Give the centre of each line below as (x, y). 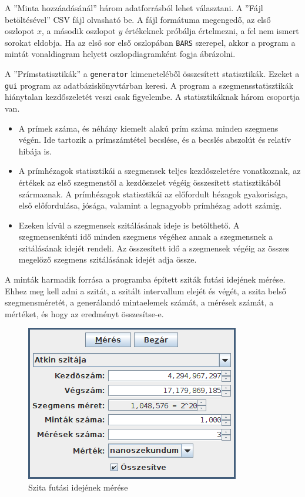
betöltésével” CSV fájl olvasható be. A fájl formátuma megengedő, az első (138, 19)
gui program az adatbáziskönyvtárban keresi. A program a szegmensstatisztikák (149, 85)
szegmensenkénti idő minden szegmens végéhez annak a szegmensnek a (146, 236)
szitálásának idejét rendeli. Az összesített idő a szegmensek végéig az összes (154, 248)
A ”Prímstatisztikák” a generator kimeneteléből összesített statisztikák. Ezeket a (152, 74)
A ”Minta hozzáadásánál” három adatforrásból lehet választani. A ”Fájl (134, 8)
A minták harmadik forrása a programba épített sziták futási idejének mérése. (145, 279)
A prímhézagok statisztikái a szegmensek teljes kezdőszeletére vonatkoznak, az (160, 171)
